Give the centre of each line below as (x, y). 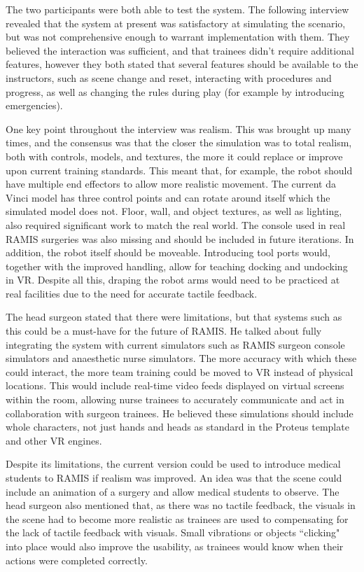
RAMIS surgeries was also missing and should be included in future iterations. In (180, 238)
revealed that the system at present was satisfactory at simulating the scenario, (176, 23)
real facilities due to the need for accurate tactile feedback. (132, 293)
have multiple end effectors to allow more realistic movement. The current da (171, 184)
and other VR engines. (54, 440)
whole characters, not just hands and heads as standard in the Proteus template (177, 427)
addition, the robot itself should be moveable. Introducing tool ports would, (168, 252)
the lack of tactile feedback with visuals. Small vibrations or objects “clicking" (173, 532)
